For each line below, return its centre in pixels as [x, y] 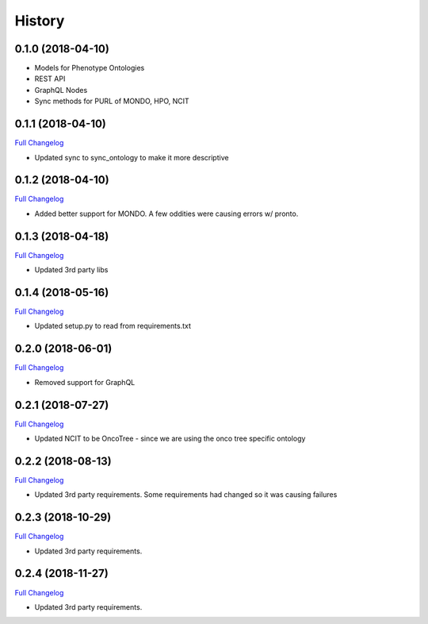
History [40, 21]
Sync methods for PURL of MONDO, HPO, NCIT [112, 101]
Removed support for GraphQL [85, 382]
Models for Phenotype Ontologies [90, 68]
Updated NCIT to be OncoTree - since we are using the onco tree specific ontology [170, 439]
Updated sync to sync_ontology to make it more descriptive [132, 157]
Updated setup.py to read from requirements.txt [113, 326]
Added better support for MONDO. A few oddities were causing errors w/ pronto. [166, 214]
